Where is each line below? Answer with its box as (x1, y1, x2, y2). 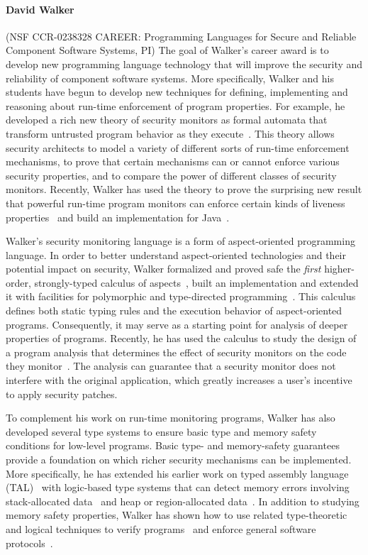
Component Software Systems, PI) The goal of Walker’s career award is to (6, 43, 329, 57)
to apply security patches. (6, 386, 118, 401)
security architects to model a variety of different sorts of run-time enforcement (6, 140, 350, 155)
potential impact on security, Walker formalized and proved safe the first (6, 261, 321, 276)
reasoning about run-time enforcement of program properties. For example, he (6, 98, 345, 113)
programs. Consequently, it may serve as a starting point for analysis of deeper (6, 317, 348, 331)
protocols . (6, 535, 53, 550)
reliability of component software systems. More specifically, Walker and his (6, 70, 335, 85)
